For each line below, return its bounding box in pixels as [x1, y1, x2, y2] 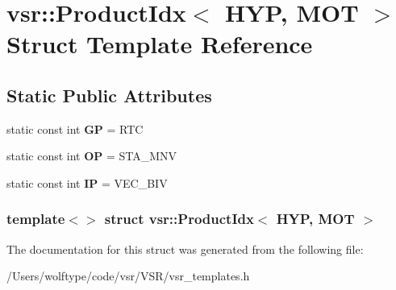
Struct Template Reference [6, 27, 313, 60]
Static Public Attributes [6, 82, 212, 107]
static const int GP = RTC [6, 120, 144, 137]
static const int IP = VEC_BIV [6, 174, 168, 191]
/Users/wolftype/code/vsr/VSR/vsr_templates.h [6, 267, 250, 284]
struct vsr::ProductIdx [104, 209, 254, 229]
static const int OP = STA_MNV [6, 147, 177, 164]
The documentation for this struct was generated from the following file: [6, 240, 364, 257]
